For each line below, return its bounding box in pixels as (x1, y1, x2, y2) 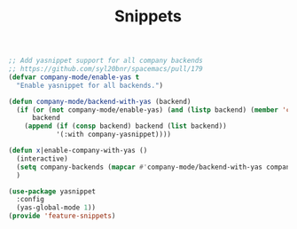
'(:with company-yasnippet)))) (55, 130, 172, 139)
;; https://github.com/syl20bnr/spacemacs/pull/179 (8, 65, 203, 74)
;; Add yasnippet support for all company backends (8, 56, 203, 66)
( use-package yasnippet (8, 186, 97, 196)
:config (16, 195, 45, 204)
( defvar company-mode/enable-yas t (8, 73, 140, 82)
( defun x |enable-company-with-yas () (8, 146, 148, 155)
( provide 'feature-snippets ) (8, 211, 116, 221)
